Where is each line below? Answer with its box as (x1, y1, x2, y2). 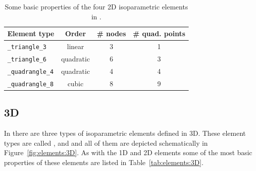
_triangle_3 (7, 44, 47, 51)
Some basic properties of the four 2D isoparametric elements (4, 1, 188, 11)
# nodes (97, 28, 126, 39)
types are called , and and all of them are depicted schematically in (4, 137, 208, 148)
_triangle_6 (7, 56, 47, 63)
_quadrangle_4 (7, 68, 54, 75)
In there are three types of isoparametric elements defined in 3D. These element (4, 128, 246, 138)
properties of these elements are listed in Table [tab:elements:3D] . (4, 157, 204, 167)
